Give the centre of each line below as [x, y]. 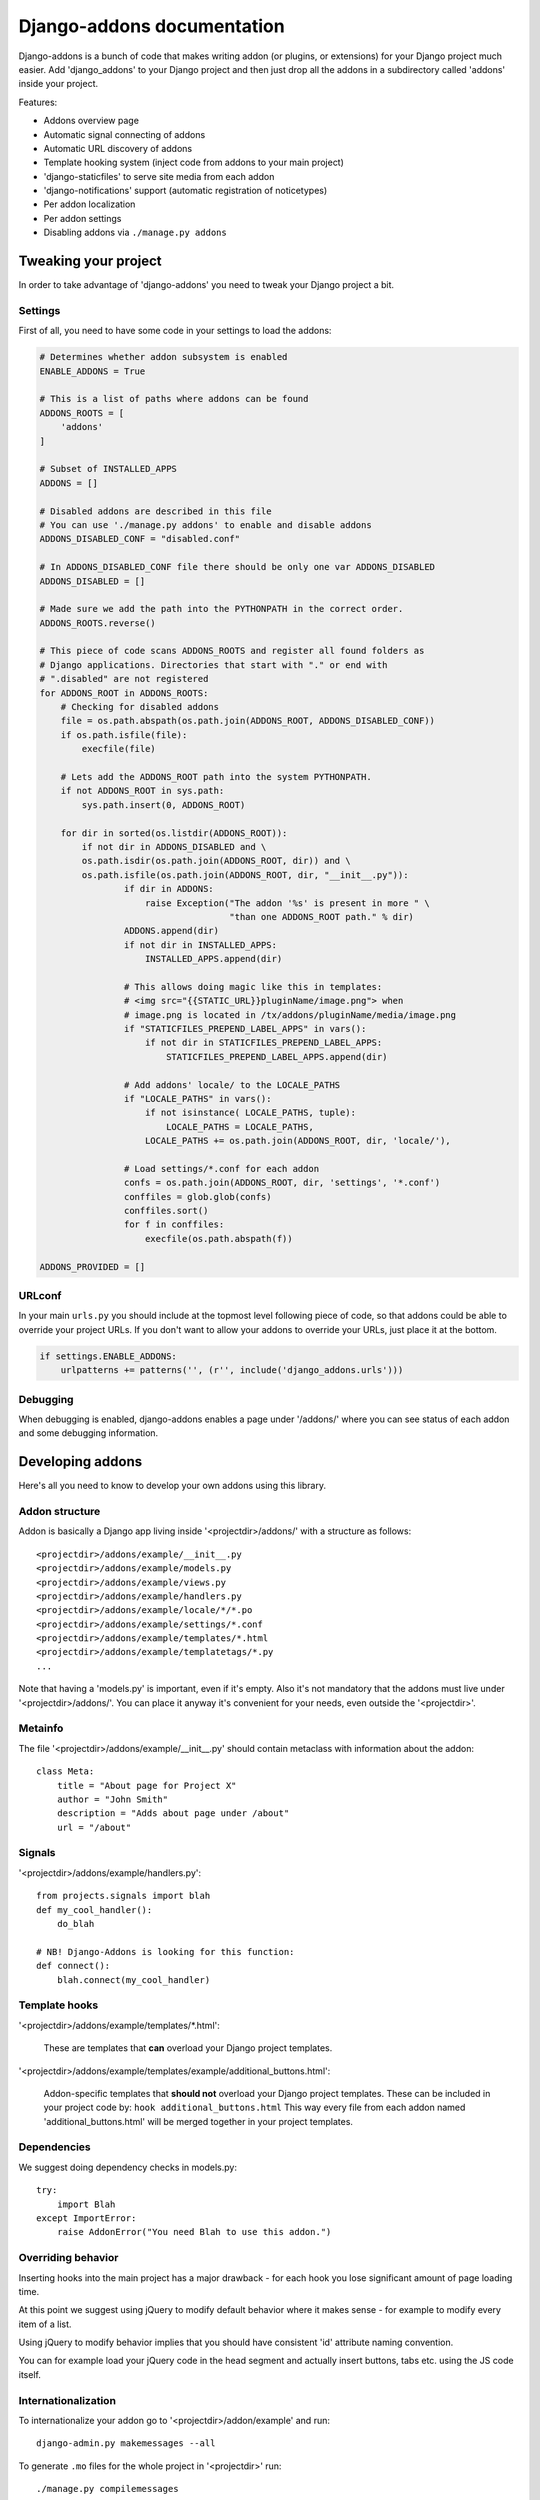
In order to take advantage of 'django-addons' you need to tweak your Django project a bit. [206, 285]
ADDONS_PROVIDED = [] [92, 1266]
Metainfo [41, 1728]
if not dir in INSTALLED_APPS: [200, 944]
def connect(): [73, 1966]
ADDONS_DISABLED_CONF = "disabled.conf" [139, 539]
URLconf [40, 1296]
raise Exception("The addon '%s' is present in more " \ [287, 903]
